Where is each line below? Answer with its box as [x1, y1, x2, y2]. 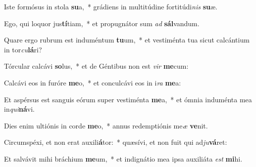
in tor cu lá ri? [4, 44, 42, 54]
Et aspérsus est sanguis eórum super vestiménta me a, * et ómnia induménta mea [4, 94, 252, 104]
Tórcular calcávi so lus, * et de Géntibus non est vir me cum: [4, 61, 189, 71]
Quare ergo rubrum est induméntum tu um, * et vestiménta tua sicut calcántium [4, 35, 250, 45]
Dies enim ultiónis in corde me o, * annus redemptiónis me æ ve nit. [4, 120, 208, 130]
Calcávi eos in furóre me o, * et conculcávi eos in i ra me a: [4, 77, 181, 87]
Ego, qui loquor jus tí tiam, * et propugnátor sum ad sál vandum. [4, 18, 200, 28]
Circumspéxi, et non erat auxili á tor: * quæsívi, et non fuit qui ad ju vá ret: [4, 137, 227, 147]
